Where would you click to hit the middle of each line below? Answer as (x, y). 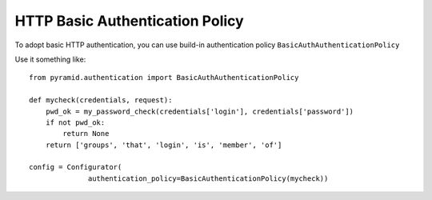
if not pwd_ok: (75, 122)
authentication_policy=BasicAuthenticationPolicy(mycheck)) (208, 178)
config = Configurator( (76, 167)
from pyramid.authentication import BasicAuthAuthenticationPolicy (164, 78)
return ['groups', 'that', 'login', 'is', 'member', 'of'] (164, 145)
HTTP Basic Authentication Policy (129, 21)
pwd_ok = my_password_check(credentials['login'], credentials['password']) (200, 111)
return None (86, 134)
